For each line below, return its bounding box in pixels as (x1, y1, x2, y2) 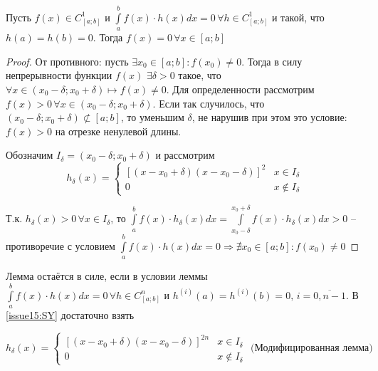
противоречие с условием (6, 238, 115, 253)
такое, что (178, 68, 221, 83)
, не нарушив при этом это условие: (191, 110, 347, 125)
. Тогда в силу (241, 53, 303, 68)
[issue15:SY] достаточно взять (6, 307, 135, 322)
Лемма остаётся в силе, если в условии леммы (6, 268, 208, 283)
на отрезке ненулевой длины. (55, 123, 182, 138)
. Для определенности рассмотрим (166, 81, 315, 96)
